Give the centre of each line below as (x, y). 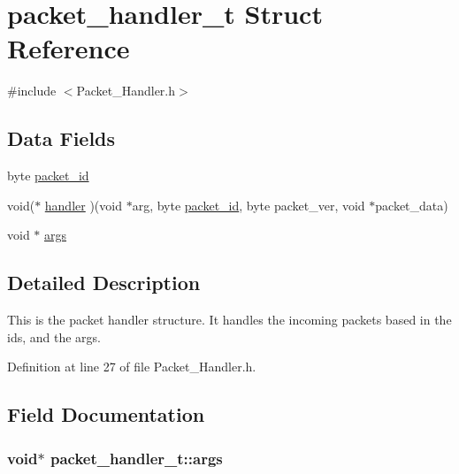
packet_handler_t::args (136, 458)
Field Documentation (106, 414)
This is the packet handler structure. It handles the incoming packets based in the (229, 320)
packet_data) (412, 205)
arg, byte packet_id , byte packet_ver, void (249, 205)
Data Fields (61, 138)
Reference (69, 48)
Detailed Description (104, 283)
